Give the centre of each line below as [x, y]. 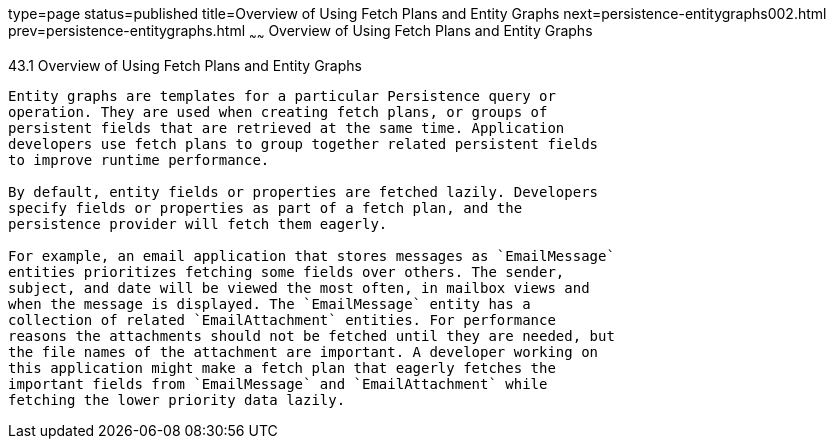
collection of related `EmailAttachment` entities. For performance [282, 319]
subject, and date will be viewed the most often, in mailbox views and [299, 287]
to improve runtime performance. [139, 159]
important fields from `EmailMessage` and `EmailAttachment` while [278, 383]
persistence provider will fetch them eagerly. [198, 223]
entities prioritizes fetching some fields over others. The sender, [286, 271]
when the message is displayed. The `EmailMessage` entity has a [269, 303]
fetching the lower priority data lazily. [177, 399]
